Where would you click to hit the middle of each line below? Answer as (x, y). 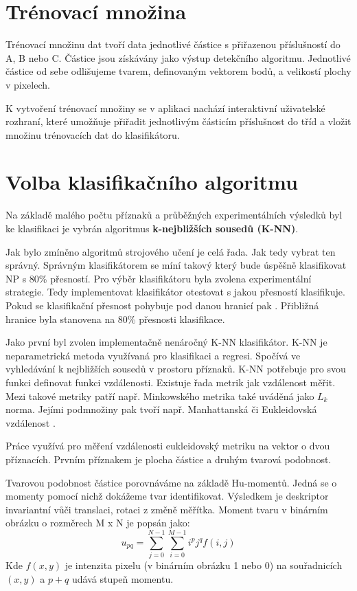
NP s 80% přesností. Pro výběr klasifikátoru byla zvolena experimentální (159, 278)
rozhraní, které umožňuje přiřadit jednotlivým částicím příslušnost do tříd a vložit (178, 121)
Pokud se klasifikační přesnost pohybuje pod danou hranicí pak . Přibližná (162, 305)
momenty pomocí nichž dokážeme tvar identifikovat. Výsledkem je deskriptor (167, 496)
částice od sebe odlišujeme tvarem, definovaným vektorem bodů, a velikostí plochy (178, 71)
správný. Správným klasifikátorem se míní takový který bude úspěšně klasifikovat (176, 265)
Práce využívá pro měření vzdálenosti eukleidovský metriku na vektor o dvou (168, 446)
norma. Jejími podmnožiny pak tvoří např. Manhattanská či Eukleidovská (161, 409)
